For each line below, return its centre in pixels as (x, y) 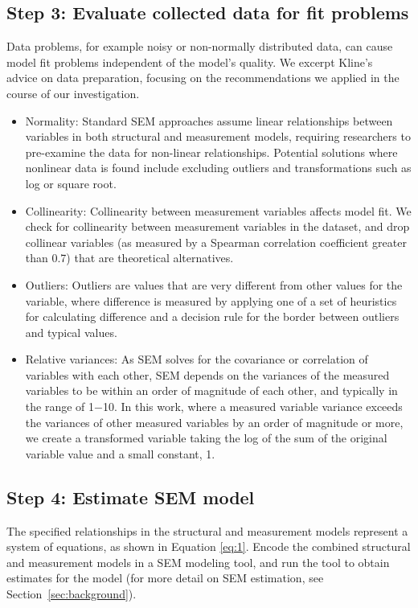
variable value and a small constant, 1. (120, 453)
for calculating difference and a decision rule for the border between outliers (212, 316)
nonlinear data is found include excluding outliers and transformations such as (218, 168)
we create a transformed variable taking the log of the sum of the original (206, 438)
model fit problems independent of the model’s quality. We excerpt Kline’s (190, 62)
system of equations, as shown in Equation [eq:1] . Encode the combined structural (209, 546)
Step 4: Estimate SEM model (131, 497)
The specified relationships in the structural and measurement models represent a (207, 530)
